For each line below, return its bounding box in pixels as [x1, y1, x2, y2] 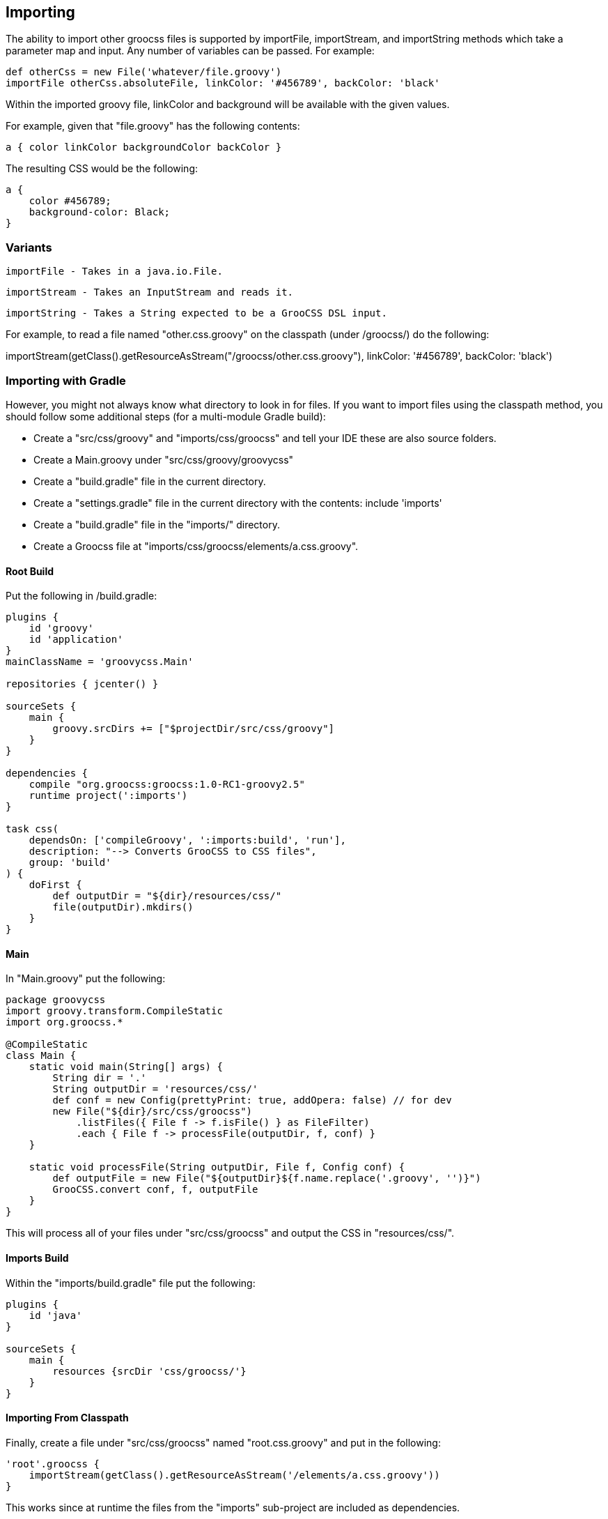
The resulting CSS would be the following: [6, 162, 198, 175]
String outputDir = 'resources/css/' [52, 1083, 258, 1095]
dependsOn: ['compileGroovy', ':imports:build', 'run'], [29, 834, 346, 846]
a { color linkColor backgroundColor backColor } [6, 142, 282, 153]
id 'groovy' [29, 623, 94, 634]
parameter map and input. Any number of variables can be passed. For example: [6, 45, 375, 57]
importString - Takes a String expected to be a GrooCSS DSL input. [6, 307, 387, 319]
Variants [6, 240, 52, 254]
